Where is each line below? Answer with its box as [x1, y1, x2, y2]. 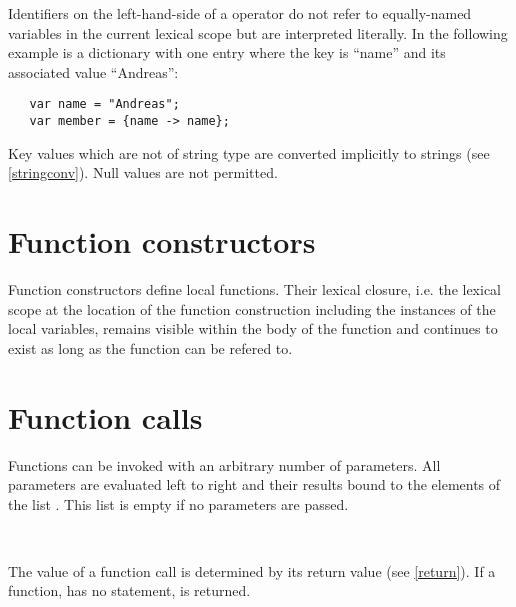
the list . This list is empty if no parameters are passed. [8, 493, 349, 514]
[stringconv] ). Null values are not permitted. [8, 162, 278, 183]
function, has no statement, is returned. [8, 580, 251, 601]
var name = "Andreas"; [29, 97, 180, 112]
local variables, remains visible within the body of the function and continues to [8, 318, 498, 339]
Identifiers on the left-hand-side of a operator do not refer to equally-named [8, 3, 472, 23]
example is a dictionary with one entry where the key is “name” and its [8, 42, 446, 63]
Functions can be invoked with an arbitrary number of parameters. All [8, 454, 441, 475]
